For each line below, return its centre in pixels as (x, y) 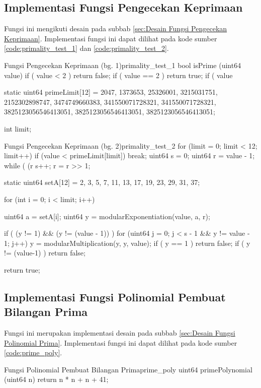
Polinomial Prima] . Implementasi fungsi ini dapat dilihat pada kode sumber (121, 342)
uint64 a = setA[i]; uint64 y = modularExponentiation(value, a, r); (107, 216)
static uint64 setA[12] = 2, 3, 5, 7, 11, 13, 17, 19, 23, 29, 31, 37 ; (102, 182)
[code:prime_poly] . (33, 352)
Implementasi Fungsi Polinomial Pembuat (115, 297)
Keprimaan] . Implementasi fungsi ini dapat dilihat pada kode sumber (111, 38)
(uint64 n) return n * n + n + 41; (56, 379)
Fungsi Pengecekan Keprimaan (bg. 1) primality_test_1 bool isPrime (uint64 (123, 65)
